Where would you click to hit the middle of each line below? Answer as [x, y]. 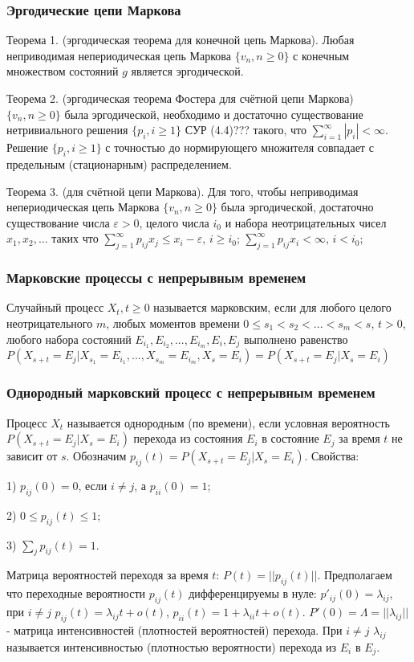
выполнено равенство [296, 339]
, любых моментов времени [173, 323]
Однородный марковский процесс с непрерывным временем [191, 392]
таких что [75, 238]
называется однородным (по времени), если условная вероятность [228, 422]
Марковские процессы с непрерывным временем [156, 278]
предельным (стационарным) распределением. [119, 163]
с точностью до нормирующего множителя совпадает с [239, 147]
